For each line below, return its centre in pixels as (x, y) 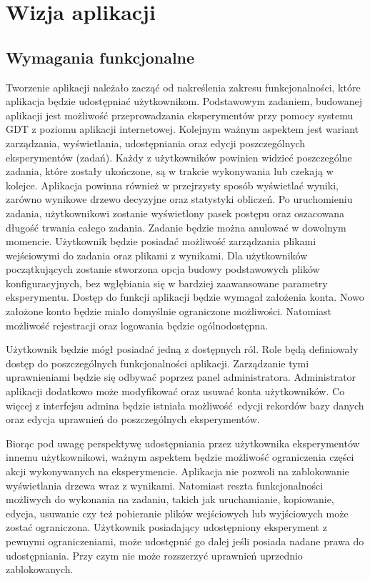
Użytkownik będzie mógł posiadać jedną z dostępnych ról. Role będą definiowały (182, 349)
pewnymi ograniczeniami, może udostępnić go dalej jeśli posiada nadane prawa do (185, 541)
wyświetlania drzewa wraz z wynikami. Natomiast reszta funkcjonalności (165, 485)
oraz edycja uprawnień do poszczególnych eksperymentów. (133, 419)
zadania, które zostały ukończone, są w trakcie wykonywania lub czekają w (170, 171)
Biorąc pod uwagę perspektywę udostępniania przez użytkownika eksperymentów (183, 443)
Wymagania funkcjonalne (100, 57)
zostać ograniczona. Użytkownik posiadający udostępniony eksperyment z (166, 527)
